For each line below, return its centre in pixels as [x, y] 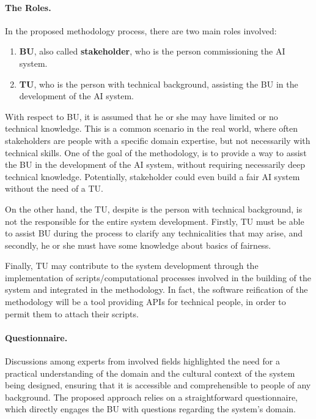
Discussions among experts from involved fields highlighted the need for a [142, 361]
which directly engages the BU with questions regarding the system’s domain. [150, 409]
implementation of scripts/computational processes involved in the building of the [158, 277]
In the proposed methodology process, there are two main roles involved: [141, 30]
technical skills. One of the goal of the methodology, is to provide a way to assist [156, 152]
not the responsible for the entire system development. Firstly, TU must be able [155, 221]
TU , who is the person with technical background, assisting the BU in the [159, 84]
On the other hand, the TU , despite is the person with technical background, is [154, 209]
